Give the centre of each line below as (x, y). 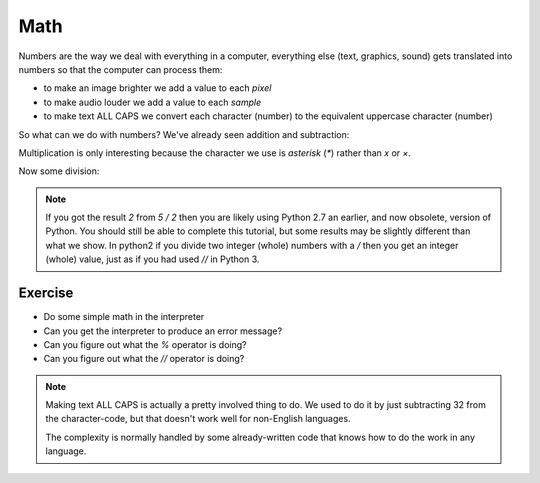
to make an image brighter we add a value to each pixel (157, 88)
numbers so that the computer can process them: (120, 69)
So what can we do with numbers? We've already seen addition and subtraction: (184, 134)
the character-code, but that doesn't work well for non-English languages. (198, 419)
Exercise (46, 293)
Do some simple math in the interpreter (124, 317)
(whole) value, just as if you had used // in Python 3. (152, 259)
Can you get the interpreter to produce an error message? (163, 331)
